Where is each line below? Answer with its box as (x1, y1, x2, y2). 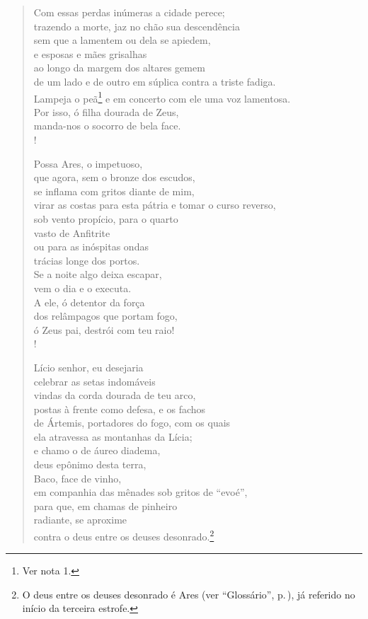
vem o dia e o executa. (33, 280, 132, 295)
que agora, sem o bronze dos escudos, (33, 170, 195, 185)
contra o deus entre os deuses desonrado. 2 (33, 527, 214, 543)
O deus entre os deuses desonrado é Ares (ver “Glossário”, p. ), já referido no (22, 586, 355, 601)
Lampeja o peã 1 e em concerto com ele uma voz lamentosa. (33, 88, 291, 105)
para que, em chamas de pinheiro (33, 498, 178, 513)
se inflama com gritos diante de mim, (33, 183, 195, 198)
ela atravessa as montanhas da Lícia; (33, 429, 192, 444)
